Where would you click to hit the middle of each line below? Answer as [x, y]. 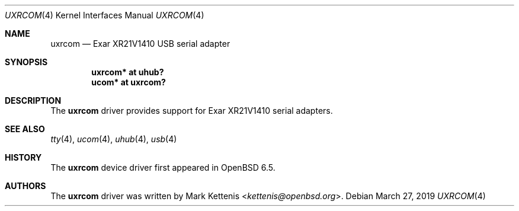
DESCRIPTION [33, 100]
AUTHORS [25, 186]
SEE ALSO [25, 129]
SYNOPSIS [26, 62]
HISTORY [23, 157]
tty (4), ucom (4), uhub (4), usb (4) [114, 139]
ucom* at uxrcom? [129, 82]
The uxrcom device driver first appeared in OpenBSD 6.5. [163, 167]
